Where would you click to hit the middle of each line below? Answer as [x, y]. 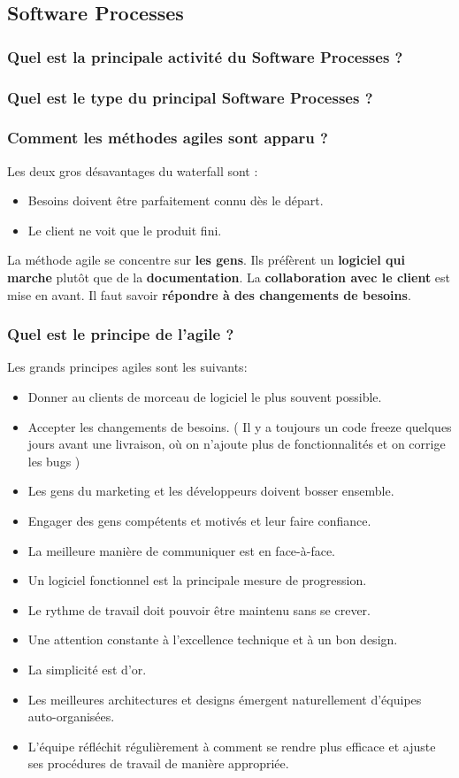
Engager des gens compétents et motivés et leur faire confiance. [199, 521]
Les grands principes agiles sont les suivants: [127, 367]
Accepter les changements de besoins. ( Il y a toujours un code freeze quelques [240, 426]
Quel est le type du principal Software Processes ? [190, 97]
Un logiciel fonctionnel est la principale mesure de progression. [197, 580]
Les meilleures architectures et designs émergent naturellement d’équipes [225, 699]
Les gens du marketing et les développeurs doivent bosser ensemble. [211, 491]
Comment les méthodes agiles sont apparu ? [168, 138]
